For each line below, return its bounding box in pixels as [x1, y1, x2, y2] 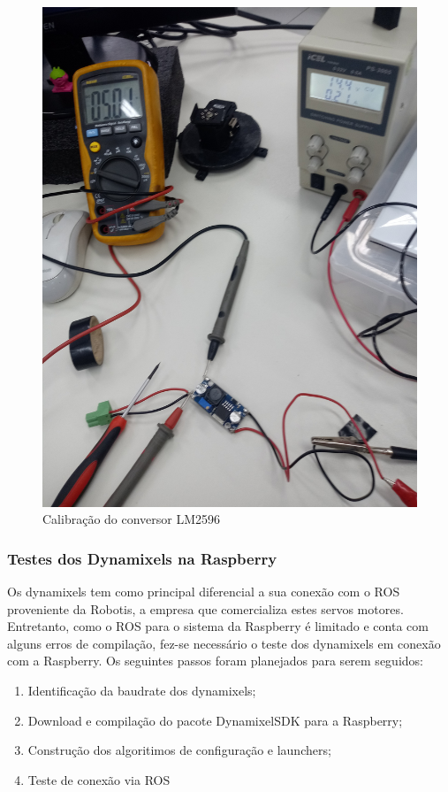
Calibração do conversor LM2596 [42, 510, 221, 528]
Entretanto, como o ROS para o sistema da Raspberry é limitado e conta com [7, 617, 429, 635]
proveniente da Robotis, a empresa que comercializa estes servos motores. [7, 599, 404, 618]
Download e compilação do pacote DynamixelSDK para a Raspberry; [27, 711, 403, 729]
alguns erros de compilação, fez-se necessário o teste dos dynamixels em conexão [7, 634, 441, 652]
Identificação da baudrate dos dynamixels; [27, 681, 256, 699]
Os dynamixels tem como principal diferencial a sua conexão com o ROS [7, 582, 400, 600]
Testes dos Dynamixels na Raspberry [7, 547, 277, 569]
